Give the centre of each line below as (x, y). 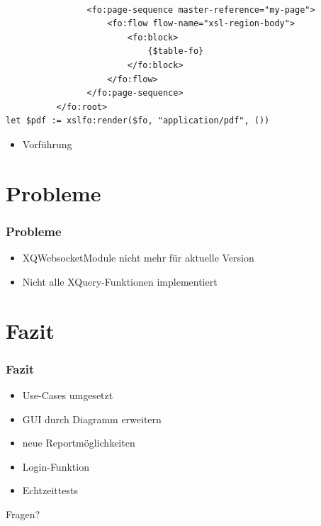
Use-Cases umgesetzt (68, 394)
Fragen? (23, 514)
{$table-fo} (176, 51)
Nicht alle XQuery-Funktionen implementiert (120, 281)
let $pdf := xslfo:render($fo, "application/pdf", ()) (138, 121)
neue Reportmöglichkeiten (79, 443)
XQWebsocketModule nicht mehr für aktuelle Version (138, 258)
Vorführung (47, 144)
